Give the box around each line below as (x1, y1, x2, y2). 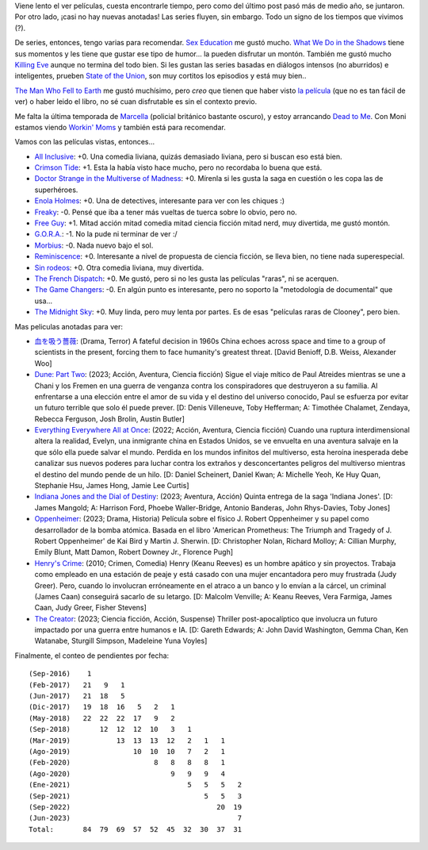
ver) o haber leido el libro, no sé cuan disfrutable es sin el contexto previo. (14, 97, 258, 106)
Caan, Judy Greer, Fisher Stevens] (34, 603, 147, 613)
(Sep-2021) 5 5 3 (29, 791, 242, 801)
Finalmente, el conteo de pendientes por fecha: (14, 651, 170, 660)
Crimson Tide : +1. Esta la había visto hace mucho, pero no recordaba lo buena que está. (34, 163, 323, 172)
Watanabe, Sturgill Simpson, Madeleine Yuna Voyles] (34, 636, 208, 646)
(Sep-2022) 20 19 (29, 802, 242, 811)
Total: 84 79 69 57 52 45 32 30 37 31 (29, 825, 242, 833)
